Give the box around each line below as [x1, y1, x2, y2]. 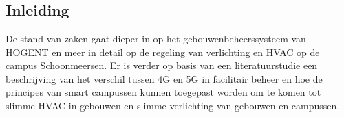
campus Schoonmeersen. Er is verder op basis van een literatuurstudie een [6, 58, 318, 73]
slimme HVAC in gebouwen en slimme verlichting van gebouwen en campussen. [6, 98, 340, 112]
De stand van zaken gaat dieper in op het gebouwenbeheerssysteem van [6, 31, 306, 45]
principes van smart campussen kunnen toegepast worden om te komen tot [6, 85, 321, 99]
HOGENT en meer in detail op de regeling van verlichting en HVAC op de [6, 44, 320, 59]
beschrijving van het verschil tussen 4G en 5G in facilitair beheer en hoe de [6, 71, 323, 86]
